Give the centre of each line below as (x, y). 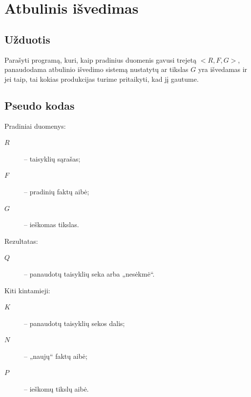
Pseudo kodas (40, 105)
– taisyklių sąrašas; (52, 158)
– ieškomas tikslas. (52, 224)
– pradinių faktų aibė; (57, 191)
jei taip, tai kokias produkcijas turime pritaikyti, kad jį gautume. (102, 79)
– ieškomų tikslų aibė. (56, 389)
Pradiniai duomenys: (35, 126)
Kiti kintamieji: (27, 290)
